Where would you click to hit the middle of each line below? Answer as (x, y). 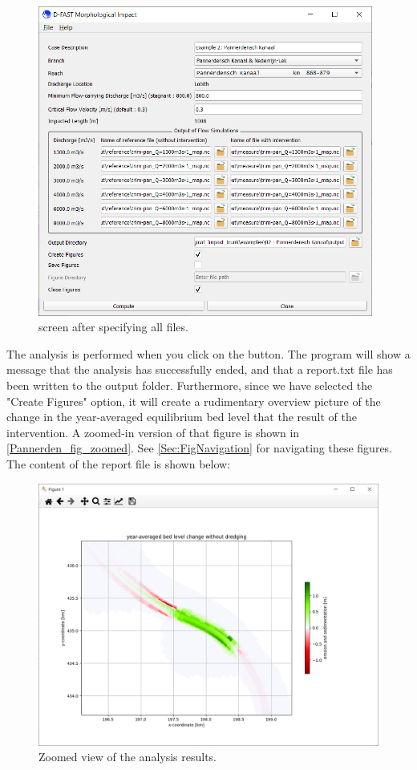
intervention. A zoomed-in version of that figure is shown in (153, 432)
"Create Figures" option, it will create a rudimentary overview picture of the (194, 401)
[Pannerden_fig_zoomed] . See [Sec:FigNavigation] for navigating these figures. (200, 448)
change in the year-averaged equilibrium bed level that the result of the (182, 417)
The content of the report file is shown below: (119, 464)
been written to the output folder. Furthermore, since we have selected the (190, 385)
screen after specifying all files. (113, 327)
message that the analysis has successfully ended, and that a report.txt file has (200, 369)
